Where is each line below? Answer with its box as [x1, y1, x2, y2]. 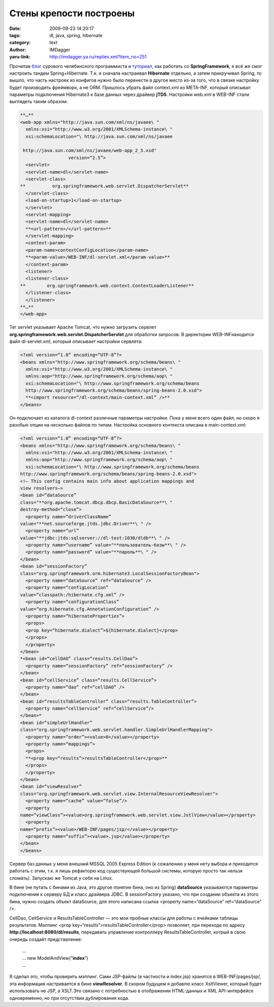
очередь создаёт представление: [9, 936, 82, 942]
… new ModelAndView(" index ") [22, 955, 89, 961]
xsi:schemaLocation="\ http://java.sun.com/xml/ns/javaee [25, 134, 173, 139]
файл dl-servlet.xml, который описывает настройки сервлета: [9, 338, 143, 345]
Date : [9, 25, 21, 31]
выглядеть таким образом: [9, 99, 68, 105]
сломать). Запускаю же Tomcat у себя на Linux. [9, 875, 113, 881]
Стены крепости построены [9, 8, 135, 19]
